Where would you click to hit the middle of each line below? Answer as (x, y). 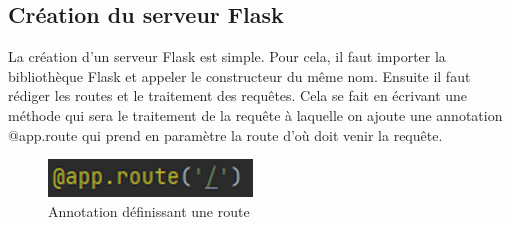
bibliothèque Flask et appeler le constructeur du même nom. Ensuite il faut (239, 75)
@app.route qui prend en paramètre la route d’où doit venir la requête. (225, 134)
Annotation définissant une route (149, 210)
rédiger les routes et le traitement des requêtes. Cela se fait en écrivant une (238, 95)
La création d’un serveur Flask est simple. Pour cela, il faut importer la (227, 56)
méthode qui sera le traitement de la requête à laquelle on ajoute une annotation (255, 114)
